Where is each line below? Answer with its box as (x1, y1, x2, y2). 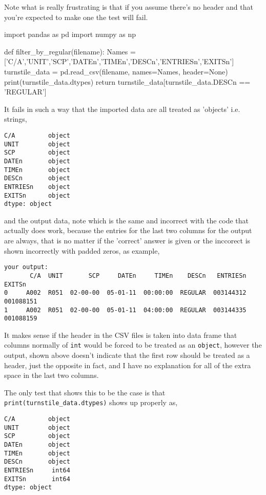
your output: (4, 263, 48, 271)
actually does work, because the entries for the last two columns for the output (4, 225, 252, 236)
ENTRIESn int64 (4, 467, 70, 474)
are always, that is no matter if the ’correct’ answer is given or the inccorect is (4, 235, 251, 246)
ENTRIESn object (4, 183, 70, 191)
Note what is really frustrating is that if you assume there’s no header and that (4, 2, 253, 12)
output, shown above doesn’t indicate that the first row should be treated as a (4, 350, 250, 360)
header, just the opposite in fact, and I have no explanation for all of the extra (4, 359, 251, 370)
